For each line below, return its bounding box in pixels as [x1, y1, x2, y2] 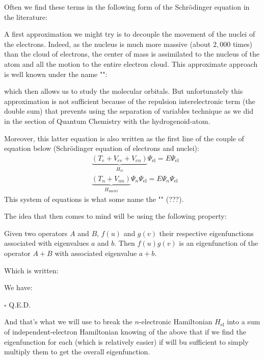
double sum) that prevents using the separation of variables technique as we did [4, 106, 254, 116]
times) [232, 38, 253, 49]
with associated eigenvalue [55, 248, 137, 259]
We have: [4, 282, 33, 293]
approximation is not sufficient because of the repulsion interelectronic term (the [4, 95, 255, 106]
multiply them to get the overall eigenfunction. [4, 346, 150, 357]
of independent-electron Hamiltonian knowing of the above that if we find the [4, 326, 246, 337]
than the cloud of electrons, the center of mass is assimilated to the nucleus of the [4, 48, 260, 59]
